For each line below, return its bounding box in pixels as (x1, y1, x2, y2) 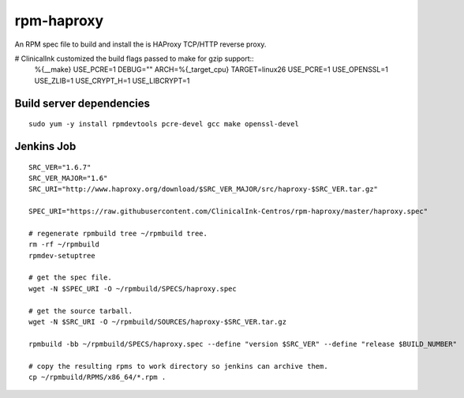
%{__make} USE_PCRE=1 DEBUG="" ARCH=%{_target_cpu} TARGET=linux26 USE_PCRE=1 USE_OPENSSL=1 (34, 65, 388, 74)
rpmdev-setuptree (28, 251, 95, 260)
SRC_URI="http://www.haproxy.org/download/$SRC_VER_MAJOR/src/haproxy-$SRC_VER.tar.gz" (28, 185, 379, 193)
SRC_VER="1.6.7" (28, 163, 92, 171)
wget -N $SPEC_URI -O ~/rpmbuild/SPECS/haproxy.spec (28, 284, 237, 293)
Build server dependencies (14, 96, 150, 110)
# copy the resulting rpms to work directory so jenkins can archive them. (28, 362, 328, 370)
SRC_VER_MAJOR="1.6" (28, 174, 108, 182)
